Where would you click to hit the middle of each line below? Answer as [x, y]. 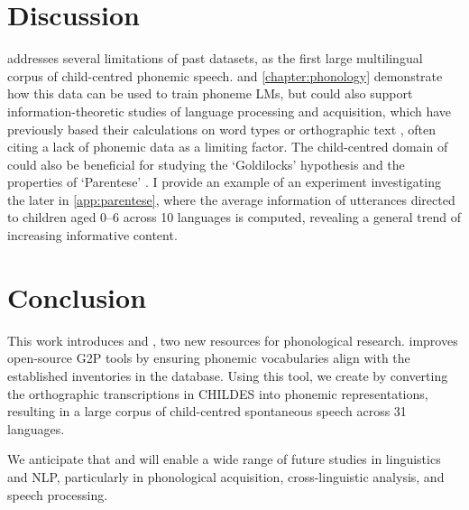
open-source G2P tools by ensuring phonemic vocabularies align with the [209, 358]
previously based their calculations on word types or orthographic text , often [222, 129]
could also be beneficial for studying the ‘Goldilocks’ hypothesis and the [206, 164]
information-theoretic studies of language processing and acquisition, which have [230, 111]
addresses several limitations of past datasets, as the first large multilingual [215, 58]
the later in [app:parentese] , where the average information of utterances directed [231, 199]
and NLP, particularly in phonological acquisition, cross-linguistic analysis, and [226, 476]
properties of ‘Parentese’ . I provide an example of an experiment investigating [224, 182]
